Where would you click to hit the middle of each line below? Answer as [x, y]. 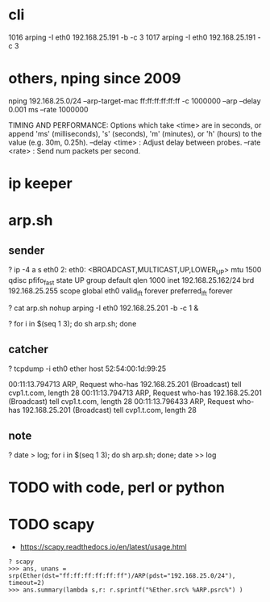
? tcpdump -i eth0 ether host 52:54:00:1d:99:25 [87, 368]
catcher [28, 349]
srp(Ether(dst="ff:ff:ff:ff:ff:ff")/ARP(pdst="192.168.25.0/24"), [122, 576]
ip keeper [40, 184]
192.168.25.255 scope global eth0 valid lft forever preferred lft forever [120, 291]
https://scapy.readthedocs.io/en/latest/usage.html [103, 547]
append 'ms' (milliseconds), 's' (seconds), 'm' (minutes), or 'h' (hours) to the [135, 133]
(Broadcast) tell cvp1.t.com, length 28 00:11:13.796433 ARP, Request [122, 402]
